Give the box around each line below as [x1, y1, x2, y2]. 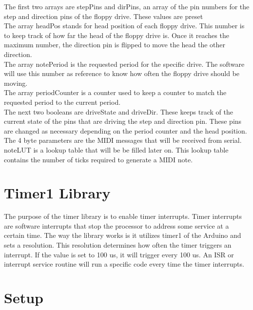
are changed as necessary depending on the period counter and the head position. [4, 125, 247, 136]
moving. [4, 77, 28, 88]
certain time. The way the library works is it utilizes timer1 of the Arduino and [4, 230, 241, 240]
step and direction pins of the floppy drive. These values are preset [4, 11, 203, 21]
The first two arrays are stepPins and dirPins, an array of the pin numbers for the [4, 1, 250, 11]
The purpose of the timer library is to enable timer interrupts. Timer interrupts [4, 211, 242, 221]
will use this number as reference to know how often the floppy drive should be [4, 68, 240, 78]
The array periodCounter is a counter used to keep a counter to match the [4, 87, 227, 97]
